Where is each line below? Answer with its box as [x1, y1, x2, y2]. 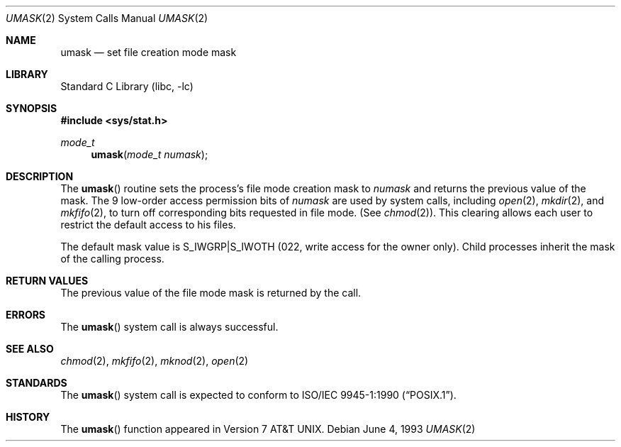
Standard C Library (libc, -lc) [60, 80, 194, 92]
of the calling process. [60, 253, 164, 265]
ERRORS [6, 309, 46, 321]
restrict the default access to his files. [60, 219, 236, 231]
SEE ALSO [6, 343, 54, 355]
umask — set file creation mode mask [60, 46, 237, 58]
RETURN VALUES [6, 275, 89, 287]
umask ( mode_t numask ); [91, 148, 208, 160]
